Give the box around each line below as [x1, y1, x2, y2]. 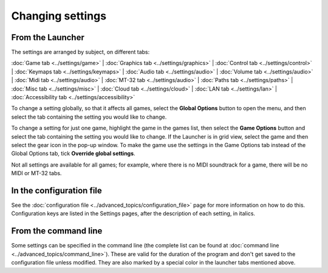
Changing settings [11, 9, 106, 22]
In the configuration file [11, 185, 103, 196]
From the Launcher [11, 32, 84, 43]
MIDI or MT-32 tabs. [11, 170, 62, 177]
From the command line [11, 226, 103, 237]
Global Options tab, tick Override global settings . [11, 150, 136, 157]
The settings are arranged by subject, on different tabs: [11, 49, 150, 56]
